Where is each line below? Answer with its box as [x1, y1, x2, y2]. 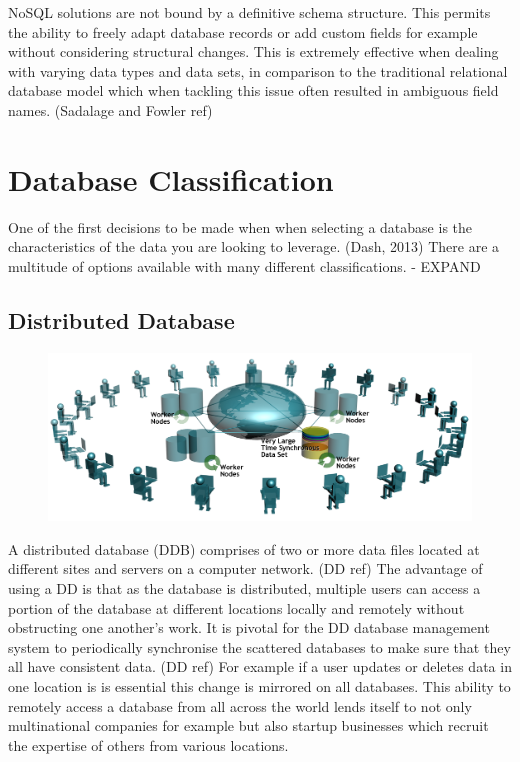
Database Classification [8, 158, 334, 199]
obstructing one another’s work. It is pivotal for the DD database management [8, 617, 490, 638]
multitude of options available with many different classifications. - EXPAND [8, 255, 481, 276]
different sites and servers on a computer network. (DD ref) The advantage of [8, 558, 483, 579]
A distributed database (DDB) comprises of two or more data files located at [8, 538, 480, 559]
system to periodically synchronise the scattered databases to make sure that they [8, 636, 511, 657]
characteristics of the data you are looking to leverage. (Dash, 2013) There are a [8, 236, 500, 257]
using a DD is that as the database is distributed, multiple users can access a [8, 577, 481, 598]
